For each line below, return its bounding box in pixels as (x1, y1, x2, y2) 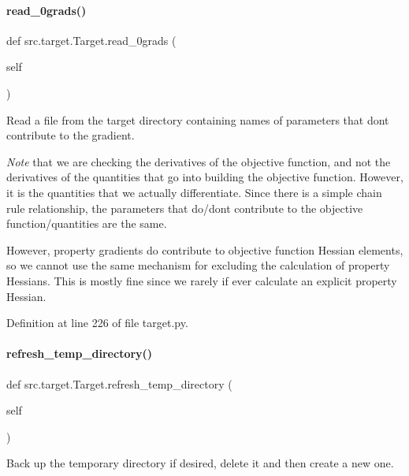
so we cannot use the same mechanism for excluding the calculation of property (6, 257, 390, 273)
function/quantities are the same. (6, 215, 167, 232)
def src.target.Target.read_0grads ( (6, 32, 177, 48)
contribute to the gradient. (6, 127, 135, 143)
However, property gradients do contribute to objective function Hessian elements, (6, 241, 403, 258)
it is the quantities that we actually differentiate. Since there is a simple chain (6, 184, 382, 200)
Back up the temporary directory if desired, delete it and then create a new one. (6, 455, 394, 471)
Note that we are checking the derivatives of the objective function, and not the (6, 153, 391, 169)
